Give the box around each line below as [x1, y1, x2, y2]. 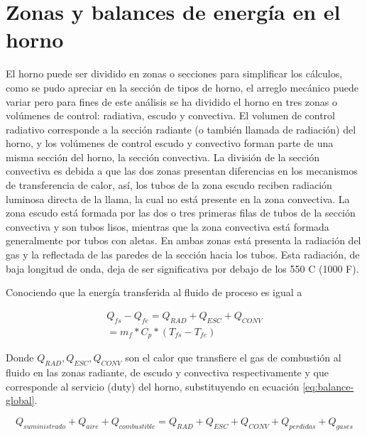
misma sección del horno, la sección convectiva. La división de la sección [6, 149, 319, 164]
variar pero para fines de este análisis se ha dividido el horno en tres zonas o [6, 94, 338, 109]
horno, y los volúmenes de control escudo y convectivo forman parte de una [6, 136, 334, 151]
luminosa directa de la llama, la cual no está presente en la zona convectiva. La [6, 191, 350, 206]
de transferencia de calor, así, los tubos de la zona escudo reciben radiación [6, 178, 332, 192]
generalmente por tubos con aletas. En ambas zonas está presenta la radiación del [6, 233, 361, 248]
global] [6, 393, 35, 408]
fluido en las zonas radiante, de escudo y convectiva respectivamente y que [6, 364, 329, 379]
